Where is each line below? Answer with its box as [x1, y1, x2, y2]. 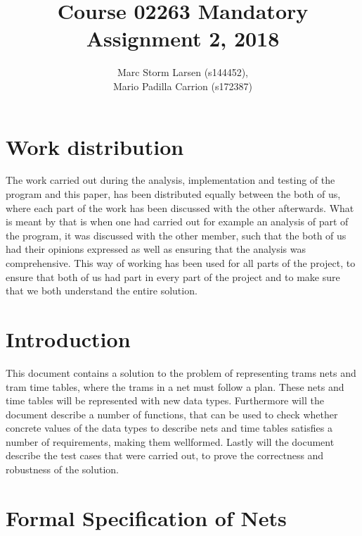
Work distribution [6, 132, 184, 161]
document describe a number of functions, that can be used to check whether [6, 406, 338, 421]
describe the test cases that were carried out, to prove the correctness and [6, 448, 324, 463]
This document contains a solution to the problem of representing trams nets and [6, 365, 356, 380]
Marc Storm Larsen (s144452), [117, 65, 248, 80]
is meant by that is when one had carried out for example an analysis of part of [6, 214, 349, 229]
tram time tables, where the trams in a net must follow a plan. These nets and [6, 379, 344, 394]
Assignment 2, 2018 [86, 24, 280, 53]
